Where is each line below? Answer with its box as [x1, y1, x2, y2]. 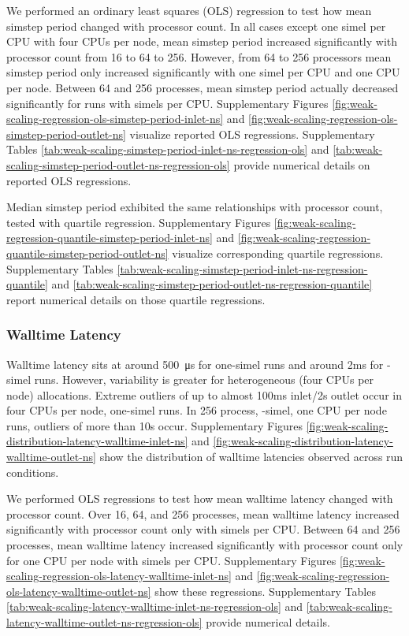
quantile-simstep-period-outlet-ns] [6, 244, 169, 261]
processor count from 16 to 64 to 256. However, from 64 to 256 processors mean [6, 48, 392, 65]
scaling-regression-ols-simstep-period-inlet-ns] [6, 110, 224, 127]
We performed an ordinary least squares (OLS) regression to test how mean [6, 2, 372, 18]
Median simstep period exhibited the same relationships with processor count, [6, 199, 383, 215]
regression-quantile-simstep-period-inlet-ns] [6, 229, 213, 246]
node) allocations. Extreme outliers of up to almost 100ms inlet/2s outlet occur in [6, 386, 402, 403]
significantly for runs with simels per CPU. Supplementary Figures [6, 95, 329, 111]
